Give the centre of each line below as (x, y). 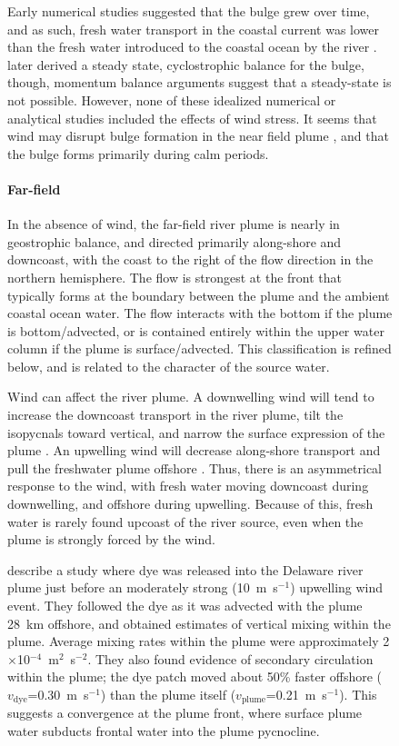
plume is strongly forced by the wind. (111, 539)
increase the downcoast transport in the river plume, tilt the (175, 415)
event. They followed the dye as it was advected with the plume (185, 606)
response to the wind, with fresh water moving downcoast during (188, 486)
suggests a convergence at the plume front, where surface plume (185, 713)
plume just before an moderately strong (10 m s (143, 587)
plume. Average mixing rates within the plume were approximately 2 (199, 641)
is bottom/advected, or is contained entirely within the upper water (196, 330)
